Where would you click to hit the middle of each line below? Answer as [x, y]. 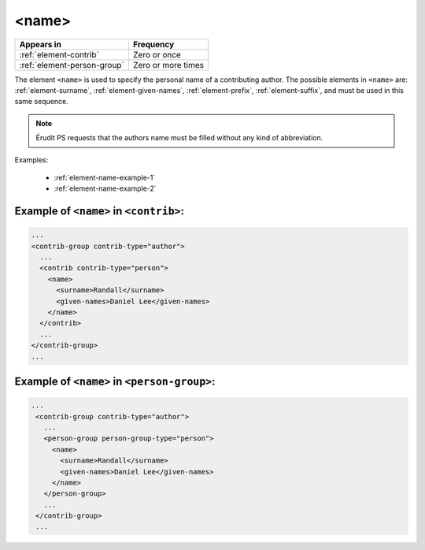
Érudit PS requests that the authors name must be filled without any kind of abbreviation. [179, 138]
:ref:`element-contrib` [59, 54]
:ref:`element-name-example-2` [105, 188]
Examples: [31, 160]
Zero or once [157, 54]
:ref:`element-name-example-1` [105, 177]
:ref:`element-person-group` [72, 65]
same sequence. [41, 102]
